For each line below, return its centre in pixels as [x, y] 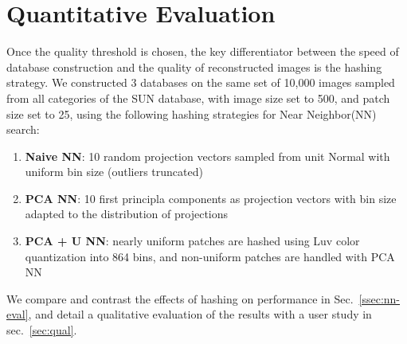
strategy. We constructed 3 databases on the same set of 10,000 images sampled [201, 82]
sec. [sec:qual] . [42, 330]
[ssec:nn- [380, 298]
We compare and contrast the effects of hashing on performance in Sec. [180, 298]
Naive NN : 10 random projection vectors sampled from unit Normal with [207, 156]
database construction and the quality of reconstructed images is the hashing [194, 66]
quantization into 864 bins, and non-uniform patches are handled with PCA [210, 256]
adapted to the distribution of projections [127, 214]
